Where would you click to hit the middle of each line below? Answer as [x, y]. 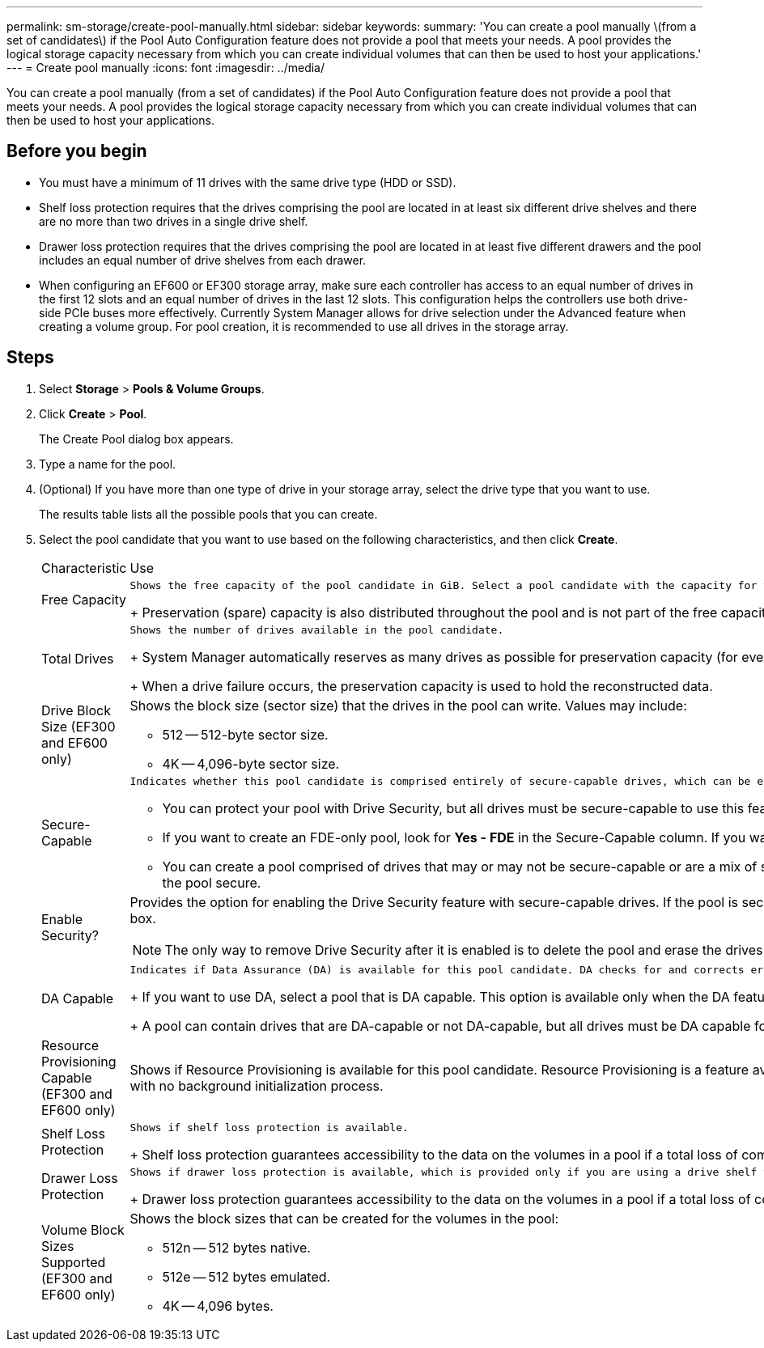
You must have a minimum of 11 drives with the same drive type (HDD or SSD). [248, 182]
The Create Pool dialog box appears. [136, 439]
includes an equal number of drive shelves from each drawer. [203, 260]
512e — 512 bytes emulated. [246, 1276]
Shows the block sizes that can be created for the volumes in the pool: [344, 1218]
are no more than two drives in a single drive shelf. [174, 221]
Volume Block [83, 1229]
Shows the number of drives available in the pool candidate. [317, 629]
